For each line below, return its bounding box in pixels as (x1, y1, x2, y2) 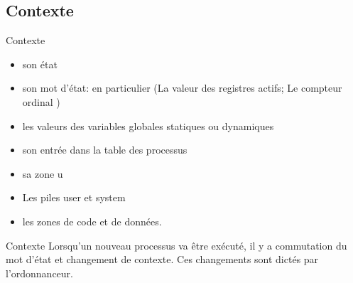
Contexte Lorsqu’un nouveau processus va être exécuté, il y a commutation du (6, 237, 347, 252)
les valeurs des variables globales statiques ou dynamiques (22, 118, 274, 133)
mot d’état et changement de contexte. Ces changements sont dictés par (6, 252, 319, 267)
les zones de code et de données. (22, 213, 162, 228)
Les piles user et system (22, 190, 126, 205)
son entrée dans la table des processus (22, 142, 188, 157)
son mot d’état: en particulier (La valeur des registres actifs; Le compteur (22, 80, 342, 95)
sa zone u (22, 166, 63, 181)
